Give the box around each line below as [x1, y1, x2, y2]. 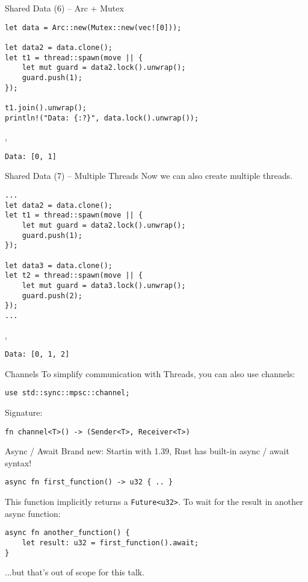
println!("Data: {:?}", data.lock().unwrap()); [5, 113, 199, 122]
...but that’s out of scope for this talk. [5, 566, 145, 578]
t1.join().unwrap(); [5, 103, 87, 112]
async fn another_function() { [5, 528, 130, 537]
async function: [5, 507, 61, 519]
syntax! [5, 456, 32, 469]
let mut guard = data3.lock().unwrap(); [22, 281, 186, 290]
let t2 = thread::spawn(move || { [5, 271, 143, 280]
